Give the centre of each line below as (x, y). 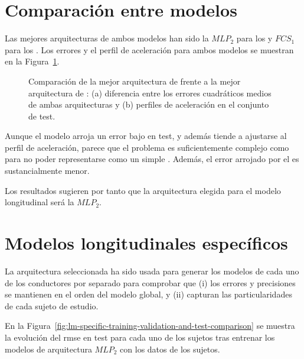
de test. (42, 116)
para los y (254, 38)
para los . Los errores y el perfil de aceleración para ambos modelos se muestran (149, 49)
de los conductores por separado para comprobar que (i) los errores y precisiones (150, 282)
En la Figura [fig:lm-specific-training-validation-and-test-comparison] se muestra (150, 326)
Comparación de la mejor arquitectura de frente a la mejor (135, 81)
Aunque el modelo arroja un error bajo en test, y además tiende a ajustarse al (146, 136)
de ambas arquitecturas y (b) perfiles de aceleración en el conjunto (149, 104)
